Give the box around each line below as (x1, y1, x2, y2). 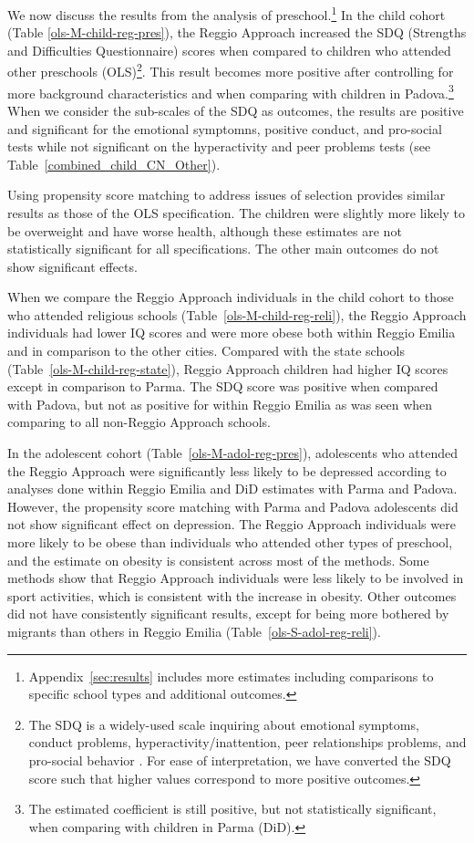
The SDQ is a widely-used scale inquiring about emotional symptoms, (28, 714, 419, 734)
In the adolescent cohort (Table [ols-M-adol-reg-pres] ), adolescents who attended (7, 443, 458, 463)
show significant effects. (7, 256, 138, 276)
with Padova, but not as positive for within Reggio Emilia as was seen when (7, 394, 433, 413)
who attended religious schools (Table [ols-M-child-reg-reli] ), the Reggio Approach (7, 305, 467, 324)
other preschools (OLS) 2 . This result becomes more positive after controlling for (7, 59, 454, 81)
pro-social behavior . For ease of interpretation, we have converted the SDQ (28, 750, 451, 769)
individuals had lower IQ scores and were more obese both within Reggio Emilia (7, 323, 456, 342)
